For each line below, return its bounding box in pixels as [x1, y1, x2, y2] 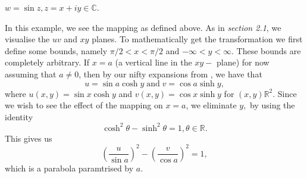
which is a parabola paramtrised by [5, 161, 134, 174]
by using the [250, 99, 295, 111]
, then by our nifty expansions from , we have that [79, 67, 262, 80]
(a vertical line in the [115, 56, 192, 68]
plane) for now [216, 56, 270, 68]
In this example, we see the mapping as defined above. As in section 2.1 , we [5, 21, 281, 33]
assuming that [5, 67, 57, 80]
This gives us [5, 132, 52, 144]
